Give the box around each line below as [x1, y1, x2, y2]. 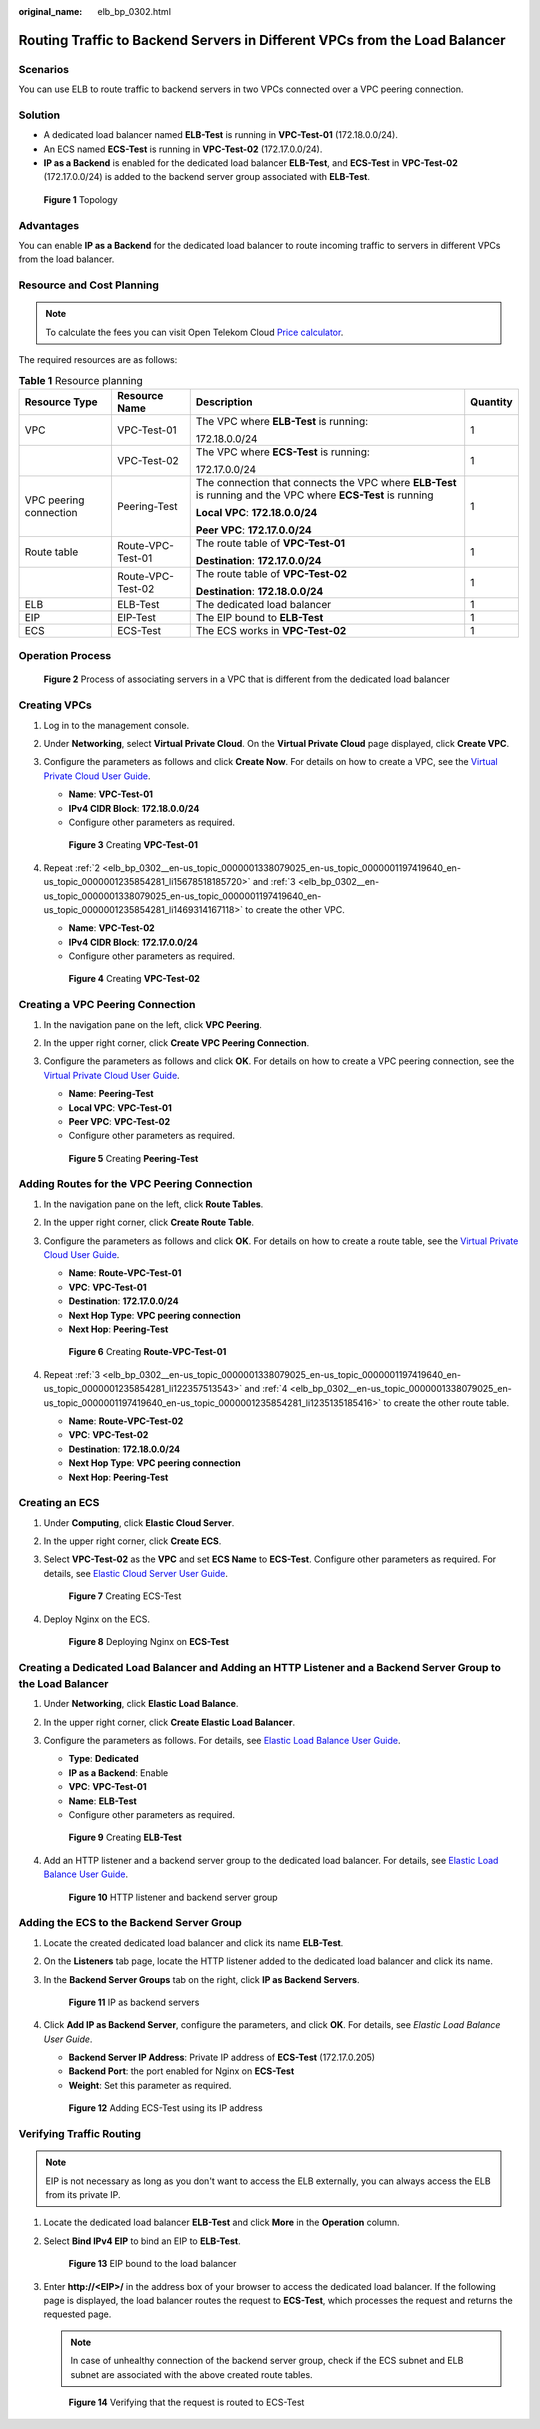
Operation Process [18, 649, 112, 663]
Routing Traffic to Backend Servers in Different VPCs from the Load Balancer [18, 31, 506, 49]
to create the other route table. [383, 1396, 510, 1409]
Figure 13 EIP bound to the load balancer [68, 2258, 237, 2270]
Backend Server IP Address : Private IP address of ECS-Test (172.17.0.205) [68, 2051, 375, 2064]
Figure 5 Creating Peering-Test [68, 1152, 199, 1164]
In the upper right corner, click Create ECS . [43, 1535, 222, 1547]
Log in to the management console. [43, 719, 190, 731]
